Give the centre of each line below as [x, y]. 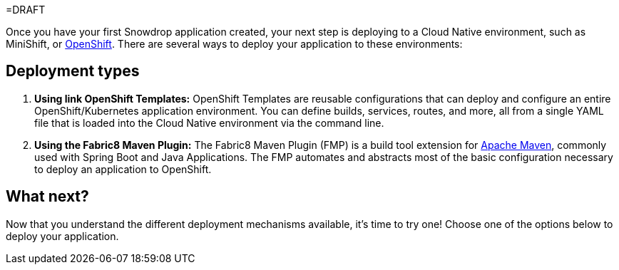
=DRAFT [26, 10]
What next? [47, 197]
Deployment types [73, 71]
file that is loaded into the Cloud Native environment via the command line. [209, 123]
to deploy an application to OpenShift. [123, 169]
